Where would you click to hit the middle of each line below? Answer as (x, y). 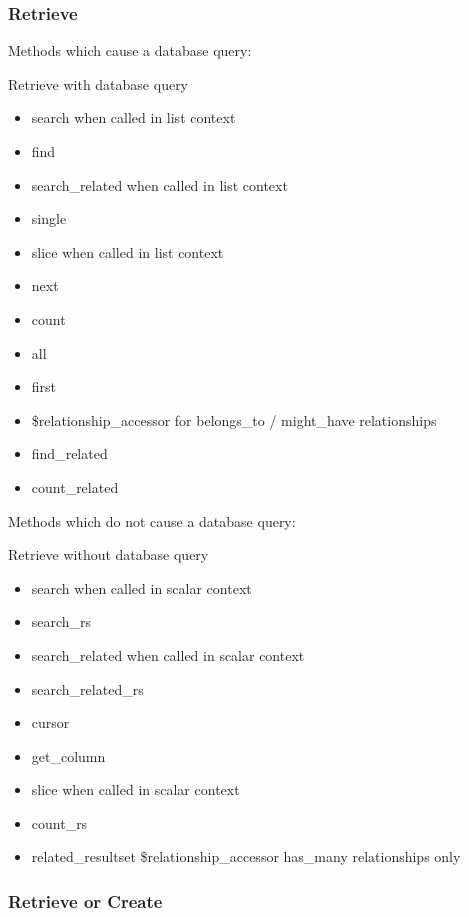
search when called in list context (133, 117)
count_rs (59, 822)
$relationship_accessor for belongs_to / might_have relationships (234, 419)
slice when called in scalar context (135, 789)
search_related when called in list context (159, 184)
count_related (75, 486)
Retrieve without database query (108, 554)
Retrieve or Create (85, 900)
